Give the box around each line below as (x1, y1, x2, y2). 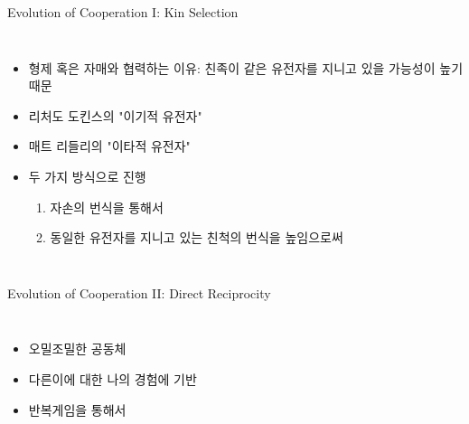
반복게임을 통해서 (28, 400, 127, 419)
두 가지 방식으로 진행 (28, 166, 146, 185)
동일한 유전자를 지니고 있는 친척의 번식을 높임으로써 (50, 228, 343, 247)
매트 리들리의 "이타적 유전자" (28, 137, 191, 155)
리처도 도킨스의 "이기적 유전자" (28, 106, 202, 125)
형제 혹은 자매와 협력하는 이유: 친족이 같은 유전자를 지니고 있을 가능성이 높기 (28, 58, 464, 77)
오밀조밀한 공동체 (28, 339, 127, 358)
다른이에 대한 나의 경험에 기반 (28, 369, 197, 388)
